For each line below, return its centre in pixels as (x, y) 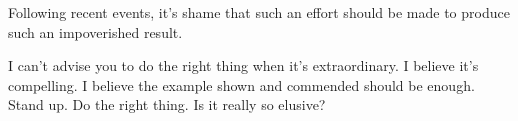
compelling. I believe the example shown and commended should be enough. (241, 84)
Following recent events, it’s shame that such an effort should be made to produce (259, 12)
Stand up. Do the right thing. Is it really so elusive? (167, 104)
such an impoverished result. (95, 31)
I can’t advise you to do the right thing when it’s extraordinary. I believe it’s (243, 65)
